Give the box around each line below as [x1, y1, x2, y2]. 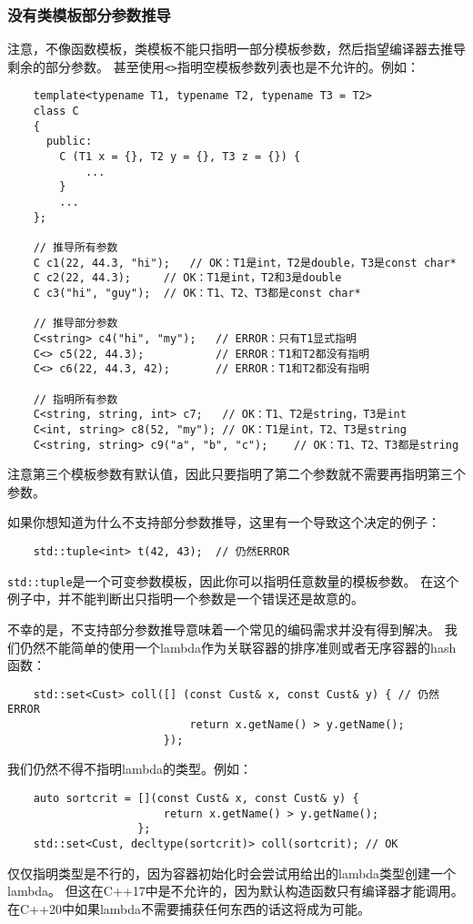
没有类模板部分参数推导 [7, 3, 171, 25]
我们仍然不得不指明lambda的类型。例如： [7, 759, 253, 778]
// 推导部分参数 [33, 317, 118, 330]
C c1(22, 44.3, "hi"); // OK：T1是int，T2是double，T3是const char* [33, 256, 457, 269]
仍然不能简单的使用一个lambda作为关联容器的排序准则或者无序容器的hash [19, 637, 457, 656]
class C [33, 105, 79, 118]
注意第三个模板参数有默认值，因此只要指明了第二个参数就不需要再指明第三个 [7, 464, 466, 483]
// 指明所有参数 [33, 392, 118, 406]
